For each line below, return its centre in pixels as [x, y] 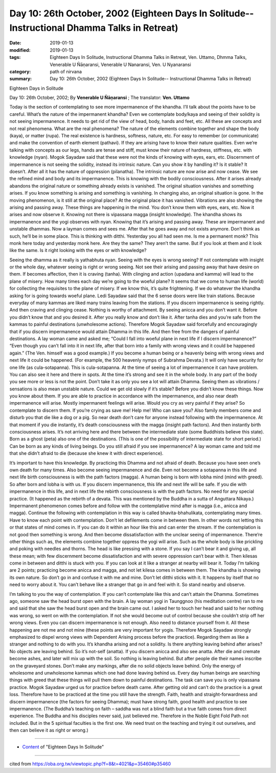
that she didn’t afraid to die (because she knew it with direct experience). [86, 453]
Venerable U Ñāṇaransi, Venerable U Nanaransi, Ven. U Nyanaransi [120, 65]
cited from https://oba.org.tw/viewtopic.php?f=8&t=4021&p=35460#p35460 [90, 764]
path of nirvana [66, 71]
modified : [20, 50]
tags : [15, 57]
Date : [15, 43]
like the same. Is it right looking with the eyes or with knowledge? [78, 250]
